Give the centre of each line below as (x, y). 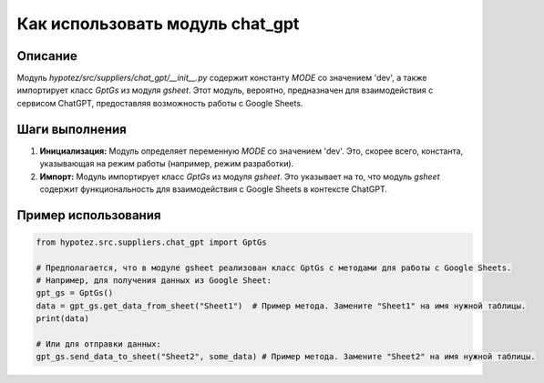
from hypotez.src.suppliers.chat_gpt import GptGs (152, 242)
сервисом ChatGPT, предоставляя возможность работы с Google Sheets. (160, 103)
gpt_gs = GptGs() (75, 293)
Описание (47, 56)
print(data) (63, 319)
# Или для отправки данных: (98, 344)
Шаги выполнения (72, 129)
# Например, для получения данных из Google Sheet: (154, 281)
